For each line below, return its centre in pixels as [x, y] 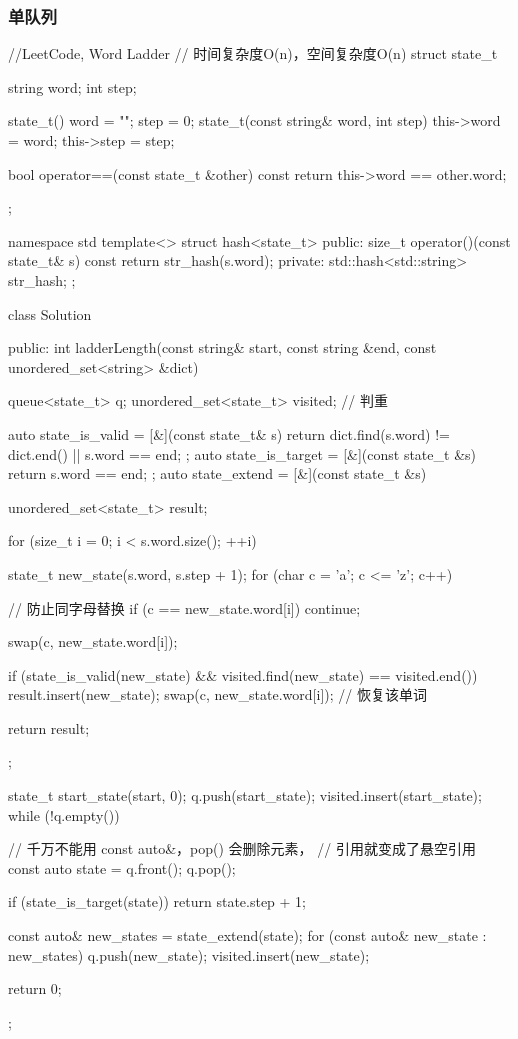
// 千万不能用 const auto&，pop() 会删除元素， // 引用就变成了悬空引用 [242, 848]
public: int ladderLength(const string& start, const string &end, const [222, 347]
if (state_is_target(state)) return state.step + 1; [157, 901]
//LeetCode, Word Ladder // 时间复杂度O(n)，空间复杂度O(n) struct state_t [253, 53]
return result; [49, 727]
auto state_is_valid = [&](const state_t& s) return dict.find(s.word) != [229, 433]
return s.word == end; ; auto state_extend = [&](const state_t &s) [217, 473]
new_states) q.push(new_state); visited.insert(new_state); [189, 954]
